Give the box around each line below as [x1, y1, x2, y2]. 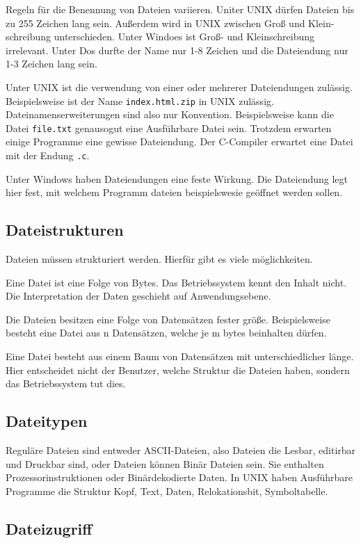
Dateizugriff [6, 517, 93, 539]
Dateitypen [6, 410, 88, 432]
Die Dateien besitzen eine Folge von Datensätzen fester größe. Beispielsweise [6, 311, 330, 326]
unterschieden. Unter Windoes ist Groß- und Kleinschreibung [54, 29, 315, 44]
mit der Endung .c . [6, 148, 90, 163]
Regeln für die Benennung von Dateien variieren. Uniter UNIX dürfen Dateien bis [6, 2, 355, 16]
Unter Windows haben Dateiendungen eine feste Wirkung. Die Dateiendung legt [6, 171, 348, 186]
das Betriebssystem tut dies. [6, 376, 126, 391]
